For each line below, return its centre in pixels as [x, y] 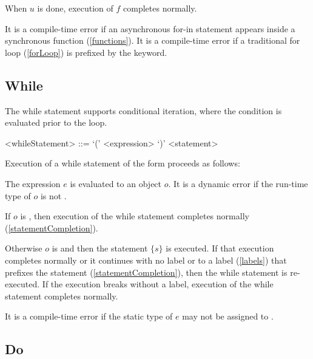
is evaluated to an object [116, 183]
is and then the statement [100, 248]
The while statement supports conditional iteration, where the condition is [143, 110]
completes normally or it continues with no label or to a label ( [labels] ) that [146, 260]
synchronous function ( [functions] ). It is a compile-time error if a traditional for [153, 40]
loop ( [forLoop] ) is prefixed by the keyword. [86, 52]
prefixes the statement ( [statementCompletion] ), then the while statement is [146, 272]
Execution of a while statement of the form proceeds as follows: [123, 163]
